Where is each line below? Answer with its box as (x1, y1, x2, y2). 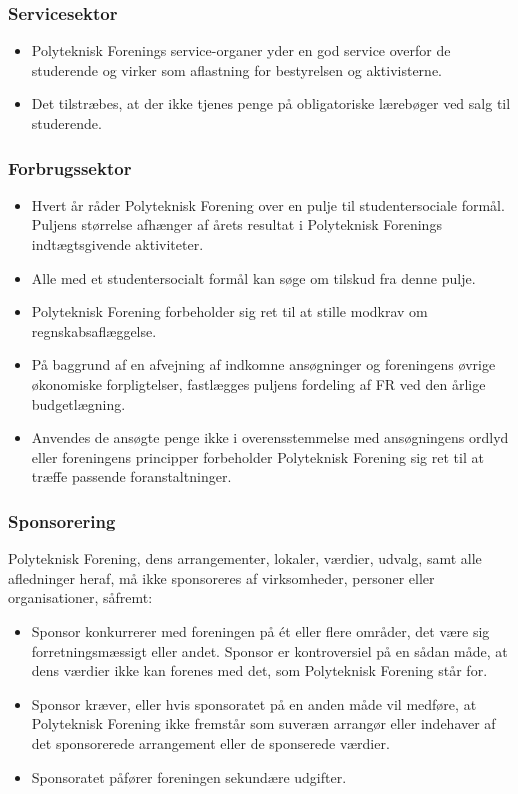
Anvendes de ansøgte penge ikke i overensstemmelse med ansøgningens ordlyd (31, 427, 509, 448)
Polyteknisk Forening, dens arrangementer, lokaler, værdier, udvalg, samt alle (8, 548, 482, 569)
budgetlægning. (31, 393, 126, 414)
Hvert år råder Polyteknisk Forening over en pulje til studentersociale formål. (31, 194, 505, 215)
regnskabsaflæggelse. (31, 320, 157, 341)
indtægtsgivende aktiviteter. (31, 234, 204, 254)
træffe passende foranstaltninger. (31, 466, 232, 487)
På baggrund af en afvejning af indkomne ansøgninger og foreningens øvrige (31, 354, 496, 375)
